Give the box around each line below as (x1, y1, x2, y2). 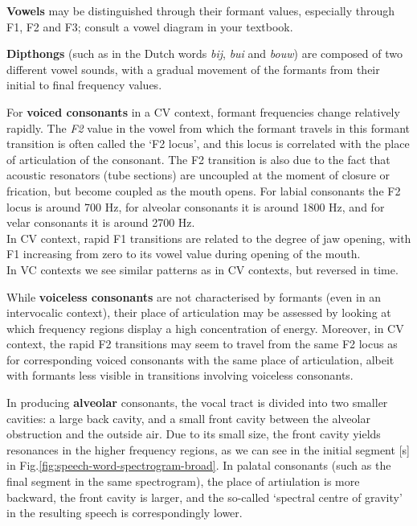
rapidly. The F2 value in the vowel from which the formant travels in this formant (6, 119, 410, 136)
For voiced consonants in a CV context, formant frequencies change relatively (6, 103, 400, 120)
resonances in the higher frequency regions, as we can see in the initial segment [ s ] (6, 441, 410, 458)
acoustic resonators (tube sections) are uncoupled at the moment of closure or (6, 166, 390, 183)
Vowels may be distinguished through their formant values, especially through (6, 2, 395, 18)
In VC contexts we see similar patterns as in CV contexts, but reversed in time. (6, 261, 399, 277)
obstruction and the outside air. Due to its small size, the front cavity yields (6, 425, 381, 442)
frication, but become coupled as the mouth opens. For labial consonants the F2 (6, 182, 401, 199)
